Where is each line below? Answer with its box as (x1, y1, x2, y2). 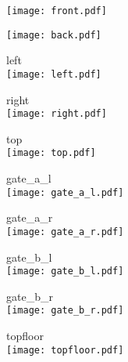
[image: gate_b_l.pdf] (6, 266, 124, 277)
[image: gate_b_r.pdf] (6, 305, 124, 317)
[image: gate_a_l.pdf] (6, 186, 124, 198)
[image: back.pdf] (6, 29, 101, 41)
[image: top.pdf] (6, 147, 96, 159)
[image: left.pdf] (6, 68, 101, 80)
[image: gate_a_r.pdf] (6, 226, 124, 237)
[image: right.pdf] (6, 108, 107, 120)
